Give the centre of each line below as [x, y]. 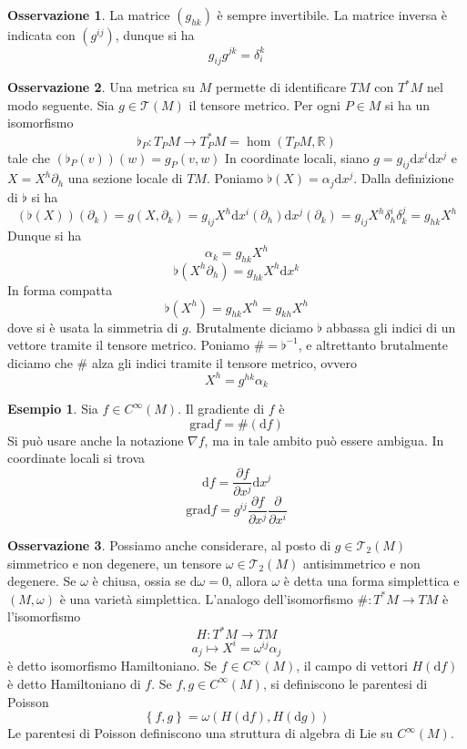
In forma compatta [60, 289]
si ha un [408, 104]
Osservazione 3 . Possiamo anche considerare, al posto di [169, 544]
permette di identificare [281, 87]
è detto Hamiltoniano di [74, 683]
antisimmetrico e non [361, 563]
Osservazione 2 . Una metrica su [102, 87]
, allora [248, 581]
